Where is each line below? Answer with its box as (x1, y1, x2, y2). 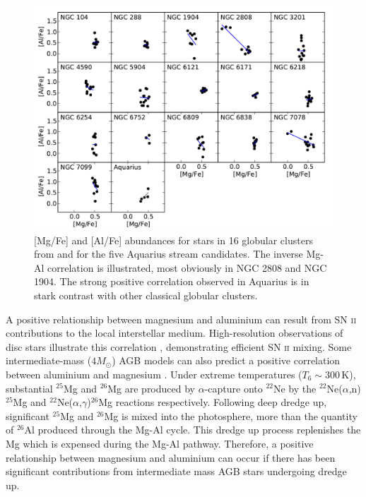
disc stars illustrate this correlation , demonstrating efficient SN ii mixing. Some (6, 339, 352, 354)
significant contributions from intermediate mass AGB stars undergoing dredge (6, 464, 347, 479)
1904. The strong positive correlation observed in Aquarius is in (34, 274, 309, 289)
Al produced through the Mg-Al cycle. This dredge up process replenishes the (24, 422, 361, 437)
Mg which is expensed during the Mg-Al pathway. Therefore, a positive (6, 436, 314, 450)
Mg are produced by (107, 381, 195, 395)
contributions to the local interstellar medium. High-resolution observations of (6, 325, 343, 340)
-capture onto (204, 381, 263, 395)
